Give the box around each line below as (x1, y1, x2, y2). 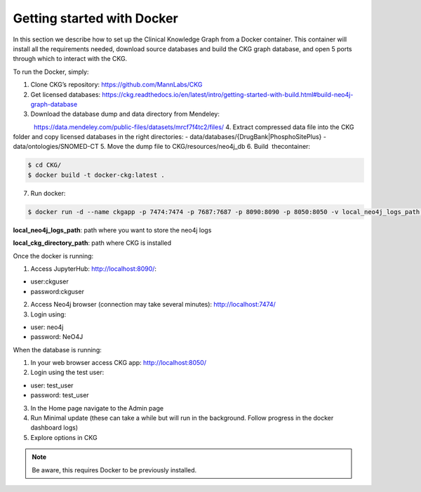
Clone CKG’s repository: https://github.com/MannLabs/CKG (30, 81, 203, 89)
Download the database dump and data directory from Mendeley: (30, 109, 220, 119)
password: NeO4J (30, 333, 83, 341)
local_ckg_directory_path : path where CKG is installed (13, 239, 172, 247)
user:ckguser (30, 277, 69, 286)
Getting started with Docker (13, 11, 178, 26)
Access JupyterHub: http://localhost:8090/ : (30, 264, 157, 273)
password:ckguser (30, 287, 84, 295)
